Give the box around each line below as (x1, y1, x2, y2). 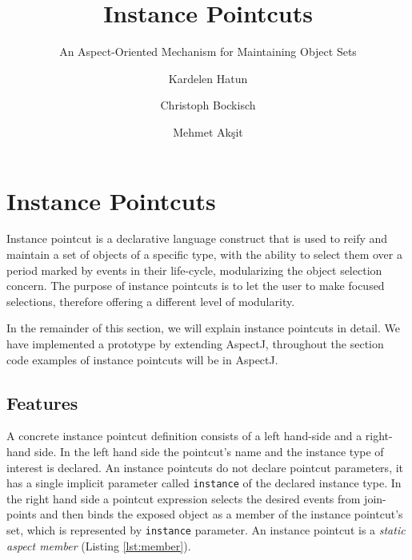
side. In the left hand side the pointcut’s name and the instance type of (34, 443, 384, 459)
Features (6, 390, 78, 415)
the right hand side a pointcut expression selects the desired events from (6, 490, 361, 506)
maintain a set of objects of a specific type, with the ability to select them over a (6, 246, 402, 263)
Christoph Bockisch (160, 97, 256, 113)
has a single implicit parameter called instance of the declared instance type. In (6, 475, 402, 491)
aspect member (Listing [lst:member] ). (6, 537, 191, 554)
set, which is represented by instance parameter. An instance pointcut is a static (6, 522, 406, 538)
